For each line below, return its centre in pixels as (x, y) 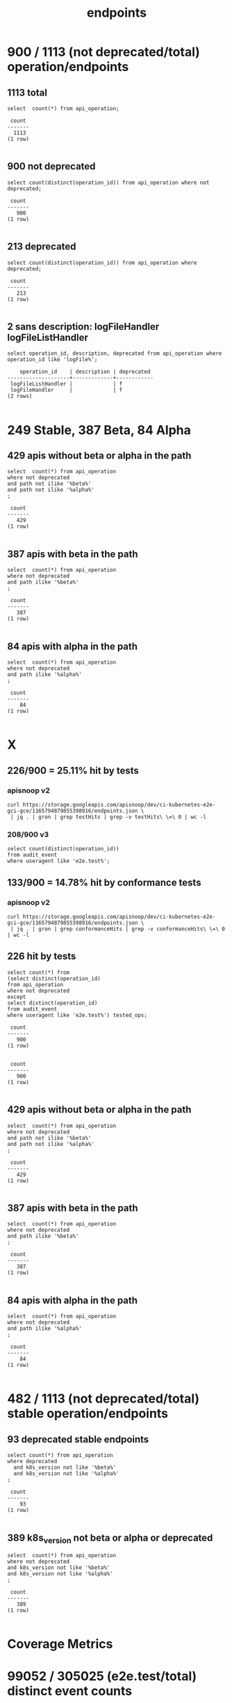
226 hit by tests (42, 956)
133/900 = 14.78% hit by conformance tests (104, 882)
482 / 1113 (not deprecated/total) (103, 1399)
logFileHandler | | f (66, 390)
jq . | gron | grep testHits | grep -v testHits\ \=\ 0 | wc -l (111, 817)
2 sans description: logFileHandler (83, 327)
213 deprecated (42, 246)
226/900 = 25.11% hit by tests (73, 771)
